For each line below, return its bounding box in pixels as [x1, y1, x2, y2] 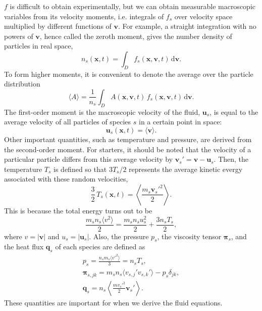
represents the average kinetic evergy [129, 163, 243, 174]
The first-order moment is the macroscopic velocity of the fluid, [4, 106, 200, 117]
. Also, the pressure [89, 231, 149, 241]
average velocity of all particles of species [4, 116, 131, 127]
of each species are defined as [55, 241, 145, 252]
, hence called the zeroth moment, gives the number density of [39, 30, 232, 41]
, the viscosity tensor [157, 231, 222, 241]
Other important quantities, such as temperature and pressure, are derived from [4, 134, 252, 144]
